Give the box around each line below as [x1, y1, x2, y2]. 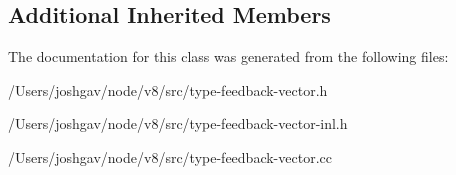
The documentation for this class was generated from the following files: [8, 46, 449, 67]
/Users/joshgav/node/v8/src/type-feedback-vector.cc [8, 146, 332, 167]
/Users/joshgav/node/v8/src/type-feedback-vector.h [8, 79, 328, 100]
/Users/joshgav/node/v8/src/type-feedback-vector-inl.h [8, 113, 348, 134]
